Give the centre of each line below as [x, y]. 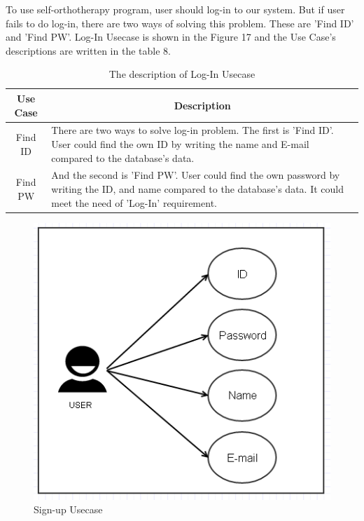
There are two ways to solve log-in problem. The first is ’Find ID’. [192, 130]
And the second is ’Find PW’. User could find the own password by [196, 175]
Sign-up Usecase [68, 509]
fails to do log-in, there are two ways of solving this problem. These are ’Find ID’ [180, 23]
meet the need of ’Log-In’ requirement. [134, 202]
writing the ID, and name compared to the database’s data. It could [197, 189]
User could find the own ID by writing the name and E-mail [180, 144]
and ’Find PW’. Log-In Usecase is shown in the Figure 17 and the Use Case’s [171, 37]
